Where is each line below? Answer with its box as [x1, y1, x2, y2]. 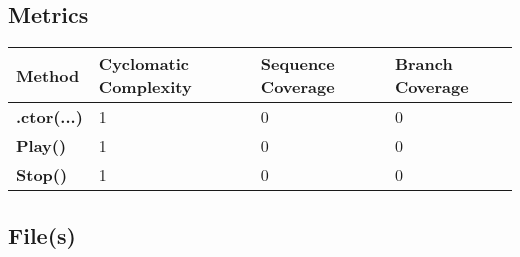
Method [16, 63, 80, 87]
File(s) [8, 219, 76, 250]
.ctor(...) [16, 105, 83, 129]
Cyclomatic [98, 52, 190, 76]
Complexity [98, 75, 192, 99]
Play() [16, 134, 67, 158]
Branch [394, 52, 453, 76]
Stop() [16, 163, 68, 187]
